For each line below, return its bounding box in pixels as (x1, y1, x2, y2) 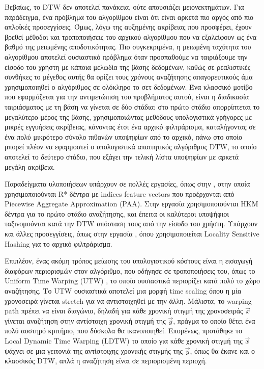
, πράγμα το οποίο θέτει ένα (173, 315, 255, 326)
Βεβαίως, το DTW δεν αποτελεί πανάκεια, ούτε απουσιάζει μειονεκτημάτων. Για (5, 2, 244, 12)
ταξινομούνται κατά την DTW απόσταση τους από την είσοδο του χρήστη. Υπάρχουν (5, 218, 258, 229)
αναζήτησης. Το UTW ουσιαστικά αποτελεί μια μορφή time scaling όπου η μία (5, 285, 242, 296)
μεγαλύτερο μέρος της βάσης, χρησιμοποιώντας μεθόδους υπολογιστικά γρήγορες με (5, 111, 252, 122)
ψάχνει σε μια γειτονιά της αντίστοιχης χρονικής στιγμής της (5, 345, 183, 356)
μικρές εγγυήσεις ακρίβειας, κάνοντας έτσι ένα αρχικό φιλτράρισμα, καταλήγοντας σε (5, 121, 256, 132)
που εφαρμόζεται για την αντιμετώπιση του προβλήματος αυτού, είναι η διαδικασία (5, 91, 249, 102)
